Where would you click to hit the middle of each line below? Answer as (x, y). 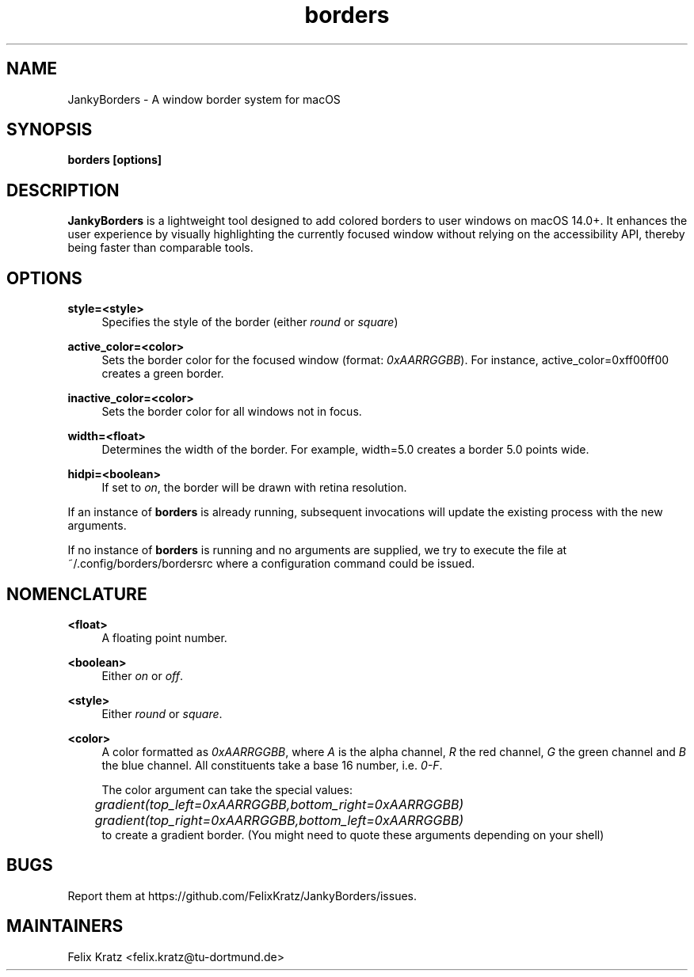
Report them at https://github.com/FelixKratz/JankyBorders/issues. (242, 895)
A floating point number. (164, 637)
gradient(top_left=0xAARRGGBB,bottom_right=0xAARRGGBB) (279, 804)
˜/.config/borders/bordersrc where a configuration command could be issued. (271, 564)
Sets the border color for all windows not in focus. (232, 412)
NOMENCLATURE (77, 594)
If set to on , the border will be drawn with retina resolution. (254, 488)
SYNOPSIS (50, 130)
